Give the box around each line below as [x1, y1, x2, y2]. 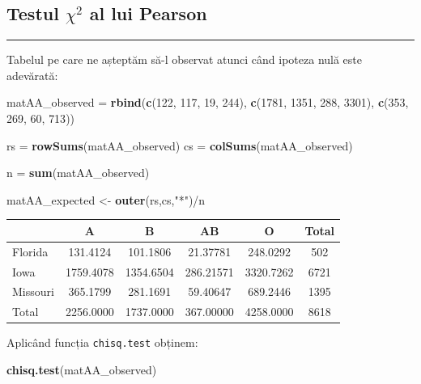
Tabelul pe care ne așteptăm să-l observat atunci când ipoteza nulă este [6, 51, 363, 68]
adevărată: [6, 66, 58, 83]
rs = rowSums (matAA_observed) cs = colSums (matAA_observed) [6, 137, 353, 154]
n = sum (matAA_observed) [6, 164, 150, 181]
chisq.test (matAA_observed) [6, 361, 157, 378]
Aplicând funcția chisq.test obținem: [6, 334, 198, 351]
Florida [12, 243, 49, 260]
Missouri [12, 283, 54, 300]
